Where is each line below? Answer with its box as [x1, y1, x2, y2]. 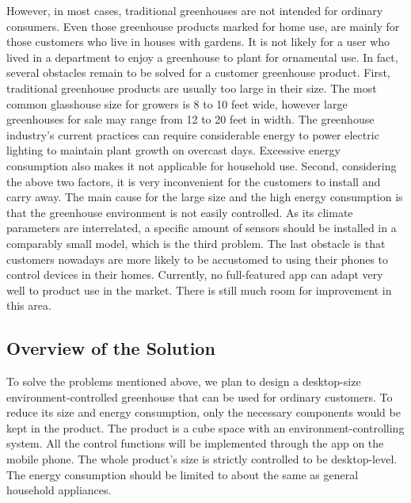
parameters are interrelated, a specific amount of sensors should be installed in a [6, 219, 397, 236]
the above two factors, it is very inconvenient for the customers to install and [6, 173, 381, 189]
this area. [6, 297, 51, 314]
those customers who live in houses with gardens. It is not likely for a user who [6, 33, 390, 50]
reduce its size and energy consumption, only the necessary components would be [6, 404, 401, 421]
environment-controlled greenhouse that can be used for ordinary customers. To [6, 388, 393, 405]
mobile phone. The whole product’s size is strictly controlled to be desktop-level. [6, 451, 398, 467]
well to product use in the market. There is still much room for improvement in [6, 281, 392, 298]
